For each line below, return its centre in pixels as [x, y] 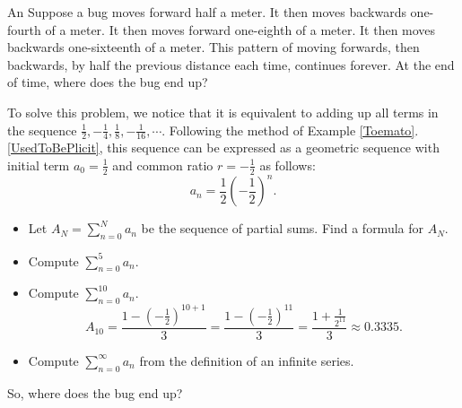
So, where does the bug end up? [95, 392]
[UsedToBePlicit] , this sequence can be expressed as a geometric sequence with [223, 148]
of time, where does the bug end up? [108, 82]
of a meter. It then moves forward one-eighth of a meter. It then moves [240, 29]
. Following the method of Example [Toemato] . [290, 130]
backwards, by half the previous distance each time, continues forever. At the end [231, 64]
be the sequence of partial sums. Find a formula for [282, 228]
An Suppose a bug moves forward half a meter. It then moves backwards [207, 12]
